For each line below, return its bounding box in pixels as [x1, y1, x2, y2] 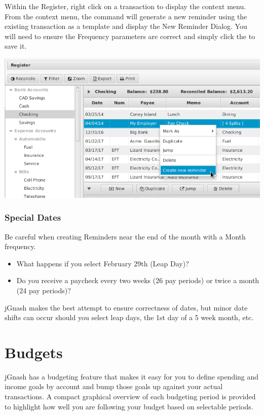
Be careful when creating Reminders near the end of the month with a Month [5, 231, 246, 241]
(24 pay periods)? [16, 285, 71, 295]
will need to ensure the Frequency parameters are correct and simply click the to [5, 30, 255, 41]
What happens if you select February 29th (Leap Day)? [16, 258, 189, 268]
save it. [5, 41, 27, 51]
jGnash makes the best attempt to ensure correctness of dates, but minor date [5, 302, 248, 313]
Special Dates [5, 211, 61, 224]
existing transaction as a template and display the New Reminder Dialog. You [5, 21, 247, 31]
